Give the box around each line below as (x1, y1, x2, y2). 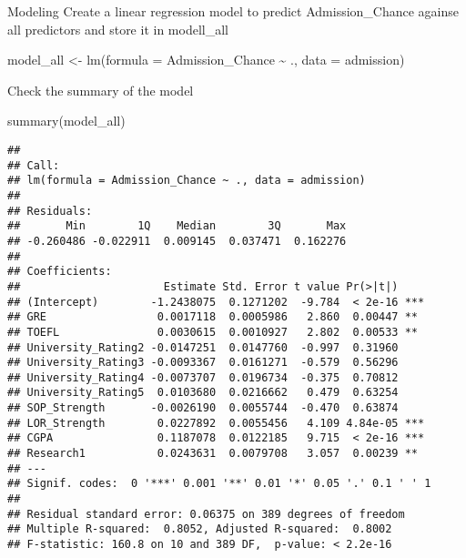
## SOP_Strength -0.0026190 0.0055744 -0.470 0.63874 (7, 401, 399, 415)
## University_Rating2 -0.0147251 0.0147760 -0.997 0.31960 (7, 340, 399, 354)
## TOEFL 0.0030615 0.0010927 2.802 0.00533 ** (7, 325, 419, 339)
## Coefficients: (7, 265, 112, 279)
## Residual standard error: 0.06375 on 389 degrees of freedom (7, 507, 405, 521)
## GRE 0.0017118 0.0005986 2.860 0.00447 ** (7, 310, 419, 324)
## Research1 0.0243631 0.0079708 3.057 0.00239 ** (7, 447, 419, 461)
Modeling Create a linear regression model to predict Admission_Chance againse (7, 2, 460, 20)
